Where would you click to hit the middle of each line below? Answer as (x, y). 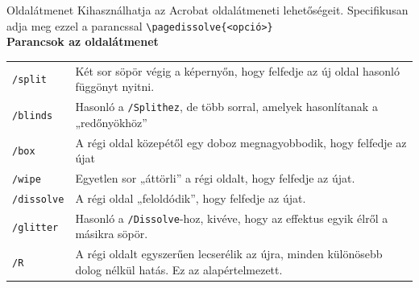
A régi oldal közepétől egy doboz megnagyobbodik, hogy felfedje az (241, 142)
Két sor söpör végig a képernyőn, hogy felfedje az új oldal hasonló (237, 70)
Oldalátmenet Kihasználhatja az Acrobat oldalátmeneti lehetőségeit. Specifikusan (207, 10)
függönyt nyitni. (115, 86)
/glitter (35, 227)
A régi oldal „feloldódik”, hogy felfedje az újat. (191, 197)
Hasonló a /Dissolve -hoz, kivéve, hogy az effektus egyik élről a (232, 218)
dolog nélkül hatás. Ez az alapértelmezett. (179, 269)
